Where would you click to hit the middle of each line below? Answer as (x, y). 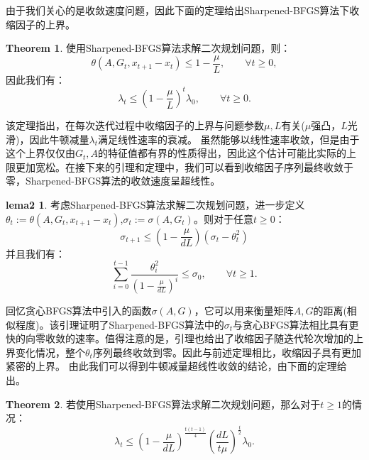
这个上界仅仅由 (40, 153)
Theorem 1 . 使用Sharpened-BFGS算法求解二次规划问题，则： (148, 48)
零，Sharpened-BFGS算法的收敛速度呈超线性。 (113, 181)
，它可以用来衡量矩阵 (244, 310)
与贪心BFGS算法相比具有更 (296, 324)
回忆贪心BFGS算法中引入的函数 (79, 310)
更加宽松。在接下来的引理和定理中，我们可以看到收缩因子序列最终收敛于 (184, 166)
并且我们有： (35, 253)
